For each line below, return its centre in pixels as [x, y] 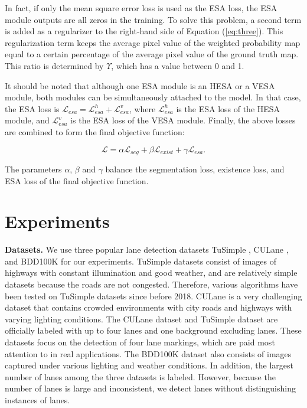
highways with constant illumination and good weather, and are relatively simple [151, 272]
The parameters [33, 169]
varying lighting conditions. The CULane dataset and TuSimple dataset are [141, 319]
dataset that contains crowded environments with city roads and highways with [148, 307]
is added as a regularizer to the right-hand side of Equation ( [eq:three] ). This [144, 31]
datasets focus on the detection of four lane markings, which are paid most [140, 342]
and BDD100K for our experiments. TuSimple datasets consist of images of [141, 261]
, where [142, 108]
